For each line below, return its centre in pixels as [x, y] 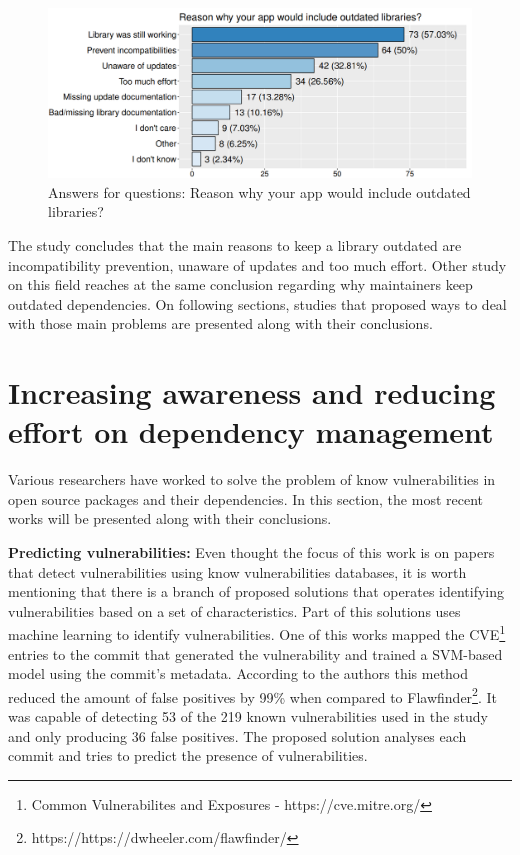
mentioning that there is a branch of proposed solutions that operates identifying [256, 591]
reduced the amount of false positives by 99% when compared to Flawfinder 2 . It [252, 695]
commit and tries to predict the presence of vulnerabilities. [188, 755]
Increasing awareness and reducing [252, 392]
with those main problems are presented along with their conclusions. [220, 323]
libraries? [76, 211]
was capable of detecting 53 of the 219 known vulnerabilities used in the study [248, 716]
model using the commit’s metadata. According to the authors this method [238, 673]
